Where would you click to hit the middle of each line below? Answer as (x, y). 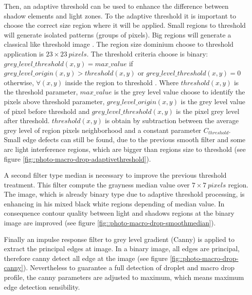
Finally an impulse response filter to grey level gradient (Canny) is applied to (119, 239)
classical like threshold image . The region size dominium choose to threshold (119, 44)
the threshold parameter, (41, 92)
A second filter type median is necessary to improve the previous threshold (115, 175)
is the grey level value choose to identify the (180, 92)
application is (24, 53)
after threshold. (27, 120)
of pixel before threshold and (47, 111)
